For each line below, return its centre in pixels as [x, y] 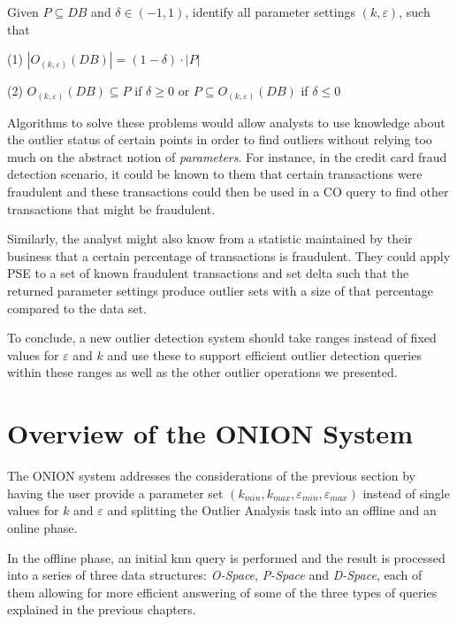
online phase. [42, 527]
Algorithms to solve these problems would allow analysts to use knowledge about [226, 122]
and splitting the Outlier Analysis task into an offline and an [272, 510]
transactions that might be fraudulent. [111, 208]
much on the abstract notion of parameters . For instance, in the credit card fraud [227, 156]
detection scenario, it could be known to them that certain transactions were [215, 174]
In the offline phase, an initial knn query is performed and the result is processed [226, 557]
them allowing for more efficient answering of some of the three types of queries [222, 592]
